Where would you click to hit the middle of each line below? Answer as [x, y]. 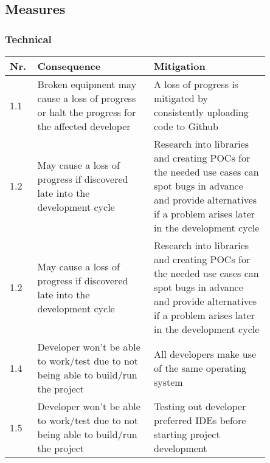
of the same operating [200, 368]
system [168, 382]
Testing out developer [200, 406]
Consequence [69, 66]
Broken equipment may [87, 84]
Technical [28, 39]
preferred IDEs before [200, 420]
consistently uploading [201, 112]
